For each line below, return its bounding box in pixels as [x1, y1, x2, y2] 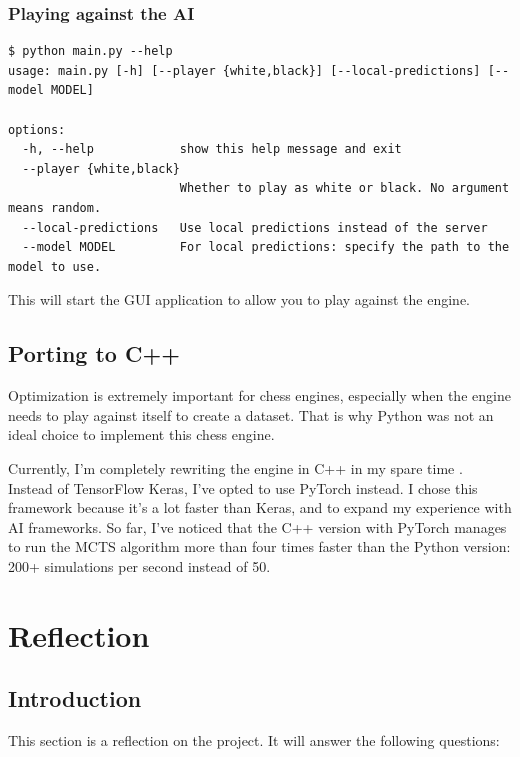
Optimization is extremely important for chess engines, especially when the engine [8, 385, 511, 406]
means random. [8, 200, 102, 215]
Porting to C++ [8, 338, 180, 369]
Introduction [8, 683, 142, 714]
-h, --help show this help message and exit [22, 142, 402, 157]
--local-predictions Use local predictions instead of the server [22, 220, 488, 235]
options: [8, 122, 66, 137]
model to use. [8, 259, 102, 274]
